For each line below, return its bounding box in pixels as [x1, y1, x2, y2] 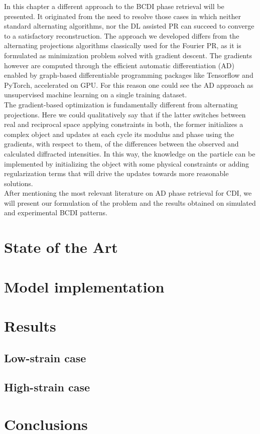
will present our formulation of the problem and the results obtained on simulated [4, 197, 256, 208]
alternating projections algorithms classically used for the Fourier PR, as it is [4, 40, 241, 51]
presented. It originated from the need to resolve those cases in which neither [4, 11, 241, 21]
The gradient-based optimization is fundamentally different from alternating [4, 99, 238, 109]
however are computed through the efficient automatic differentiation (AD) [4, 60, 234, 70]
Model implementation [4, 276, 165, 297]
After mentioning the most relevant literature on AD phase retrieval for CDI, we [4, 188, 252, 198]
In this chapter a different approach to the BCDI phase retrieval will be [4, 1, 224, 11]
